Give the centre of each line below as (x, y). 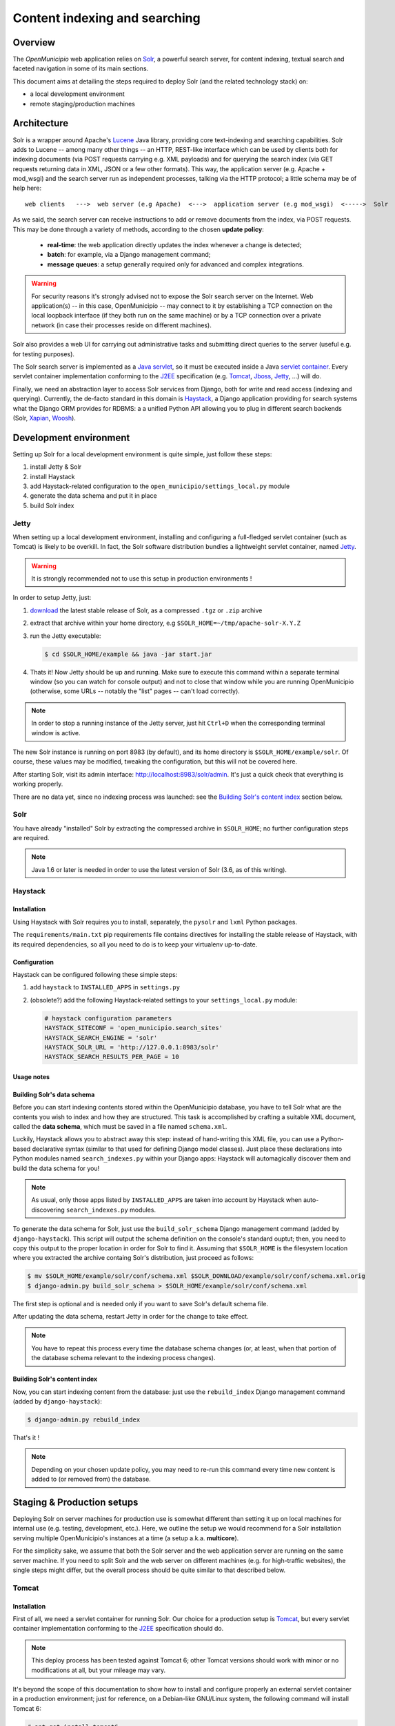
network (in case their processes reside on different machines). (121, 325)
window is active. (56, 733)
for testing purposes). (44, 354)
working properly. (38, 784)
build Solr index (52, 505)
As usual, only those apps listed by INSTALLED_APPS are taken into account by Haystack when (167, 1200)
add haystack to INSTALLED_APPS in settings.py (105, 987)
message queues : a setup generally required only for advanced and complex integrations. (176, 264)
